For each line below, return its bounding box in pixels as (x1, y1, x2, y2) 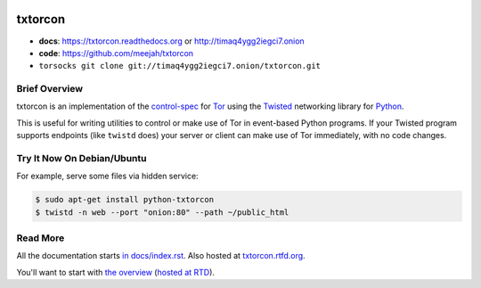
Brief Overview (16, 83, 84, 95)
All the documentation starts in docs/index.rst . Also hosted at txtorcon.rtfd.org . (16, 251, 306, 261)
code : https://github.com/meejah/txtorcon (38, 47, 194, 58)
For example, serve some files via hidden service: (16, 170, 200, 182)
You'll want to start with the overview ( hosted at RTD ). (16, 267, 216, 277)
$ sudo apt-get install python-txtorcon (35, 194, 214, 205)
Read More (16, 232, 65, 244)
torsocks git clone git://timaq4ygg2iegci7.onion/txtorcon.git (38, 61, 321, 71)
